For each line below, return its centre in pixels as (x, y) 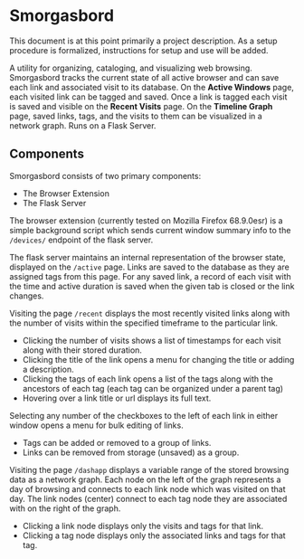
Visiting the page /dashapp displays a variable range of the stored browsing (149, 469)
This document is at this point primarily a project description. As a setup (143, 41)
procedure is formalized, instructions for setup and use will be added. (139, 50)
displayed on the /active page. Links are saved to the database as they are (149, 267)
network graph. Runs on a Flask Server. (83, 125)
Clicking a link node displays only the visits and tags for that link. (143, 526)
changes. (27, 296)
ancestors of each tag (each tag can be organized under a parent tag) (152, 388)
